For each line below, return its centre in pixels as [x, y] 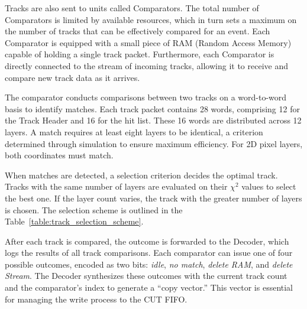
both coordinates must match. [59, 155]
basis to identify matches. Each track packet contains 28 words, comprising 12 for [152, 108]
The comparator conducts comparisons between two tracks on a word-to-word [146, 97]
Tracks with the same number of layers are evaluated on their [116, 186]
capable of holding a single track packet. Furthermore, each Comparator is [140, 54]
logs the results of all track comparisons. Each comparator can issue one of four [149, 253]
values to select [269, 186]
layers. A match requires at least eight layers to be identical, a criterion [134, 131]
